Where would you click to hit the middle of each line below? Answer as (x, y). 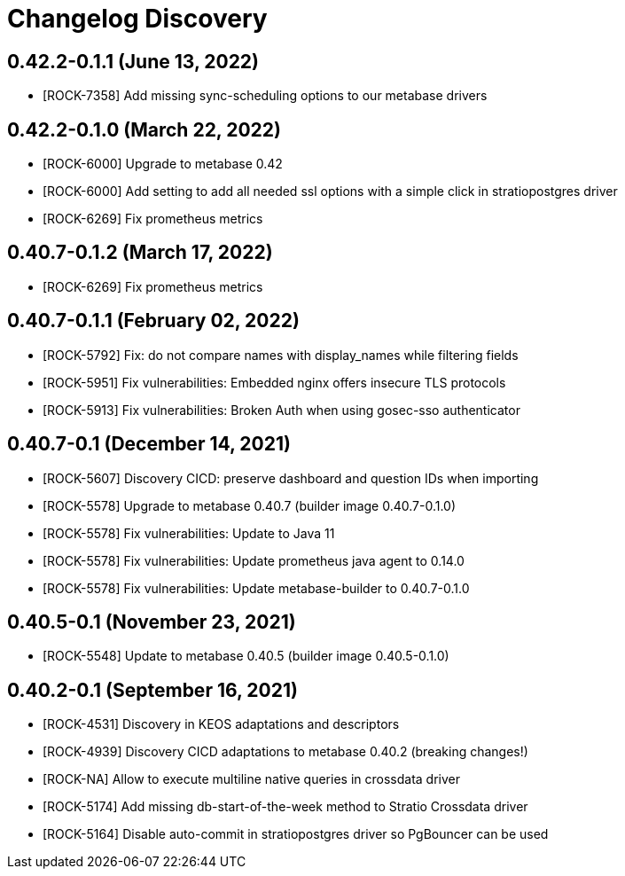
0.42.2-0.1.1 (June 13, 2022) (133, 61)
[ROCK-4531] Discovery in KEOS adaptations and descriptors (221, 724)
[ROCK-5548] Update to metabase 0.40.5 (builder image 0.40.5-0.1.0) (246, 656)
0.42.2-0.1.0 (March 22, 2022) (144, 129)
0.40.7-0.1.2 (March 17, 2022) (140, 253)
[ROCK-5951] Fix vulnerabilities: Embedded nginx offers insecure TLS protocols (274, 382)
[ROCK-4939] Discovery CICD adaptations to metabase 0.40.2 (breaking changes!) (285, 752)
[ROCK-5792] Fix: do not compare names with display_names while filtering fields (281, 355)
